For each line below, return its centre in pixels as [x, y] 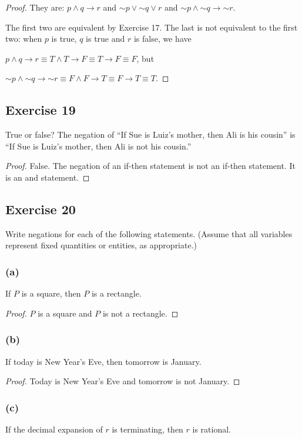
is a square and [65, 313]
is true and [105, 39]
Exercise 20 [41, 209]
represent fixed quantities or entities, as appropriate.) [101, 245]
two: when [24, 39]
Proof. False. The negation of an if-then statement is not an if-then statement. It [150, 166]
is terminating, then [147, 429]
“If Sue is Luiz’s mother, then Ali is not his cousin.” [98, 146]
